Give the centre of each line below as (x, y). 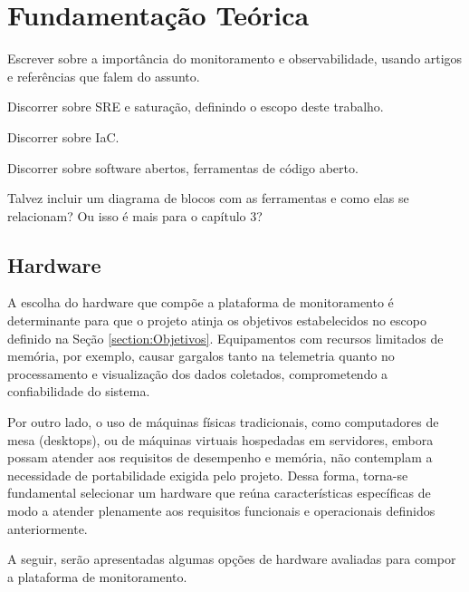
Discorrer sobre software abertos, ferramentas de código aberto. (183, 167)
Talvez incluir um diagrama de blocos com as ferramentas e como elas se (208, 198)
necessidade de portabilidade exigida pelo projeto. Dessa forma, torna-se (208, 475)
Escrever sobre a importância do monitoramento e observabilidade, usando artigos (235, 58)
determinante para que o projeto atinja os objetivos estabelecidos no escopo (217, 320)
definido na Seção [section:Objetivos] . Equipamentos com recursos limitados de (225, 338)
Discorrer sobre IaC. (63, 136)
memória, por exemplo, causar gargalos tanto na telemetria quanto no (201, 356)
